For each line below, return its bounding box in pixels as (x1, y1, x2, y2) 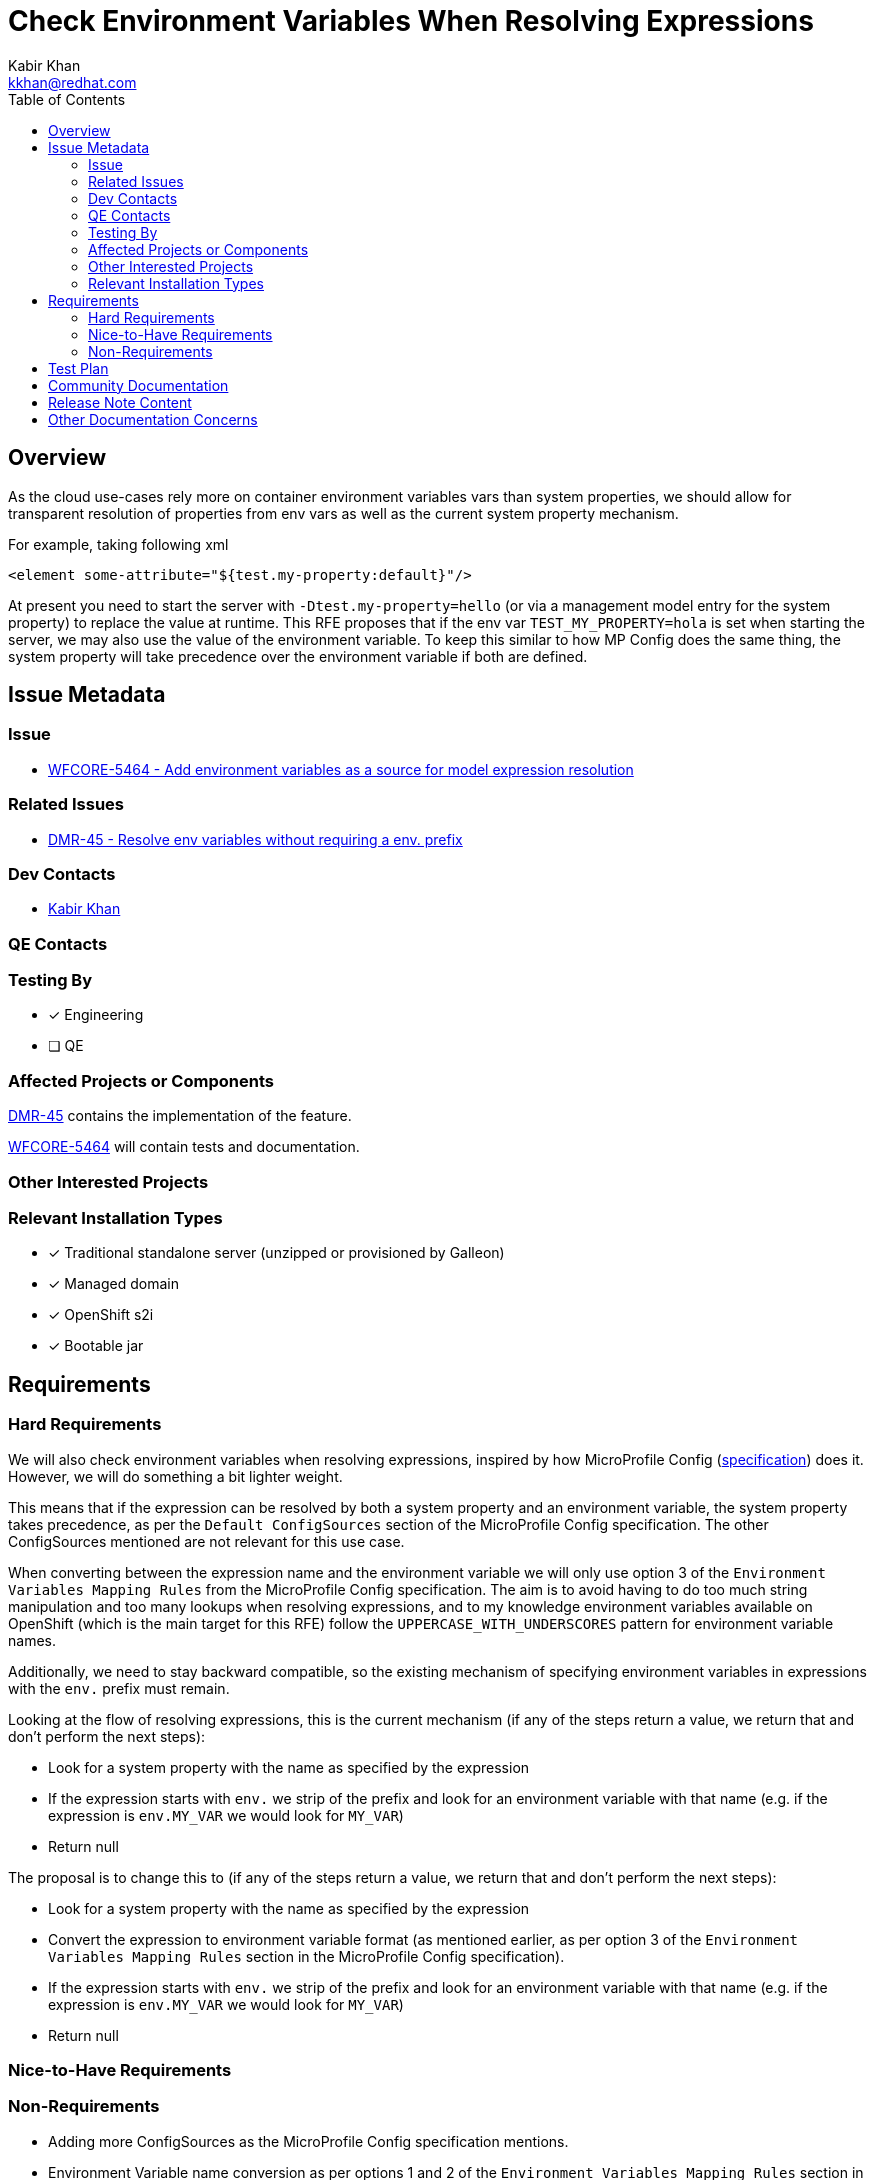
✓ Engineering (48, 1006, 144, 1024)
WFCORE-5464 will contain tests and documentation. (8, 1138, 360, 1156)
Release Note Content (48, 393, 192, 411)
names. (8, 1631, 56, 1649)
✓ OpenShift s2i (48, 1306, 154, 1324)
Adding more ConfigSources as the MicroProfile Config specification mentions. (48, 2132, 569, 2150)
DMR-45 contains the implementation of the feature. (8, 1107, 352, 1125)
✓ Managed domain (48, 1275, 179, 1293)
